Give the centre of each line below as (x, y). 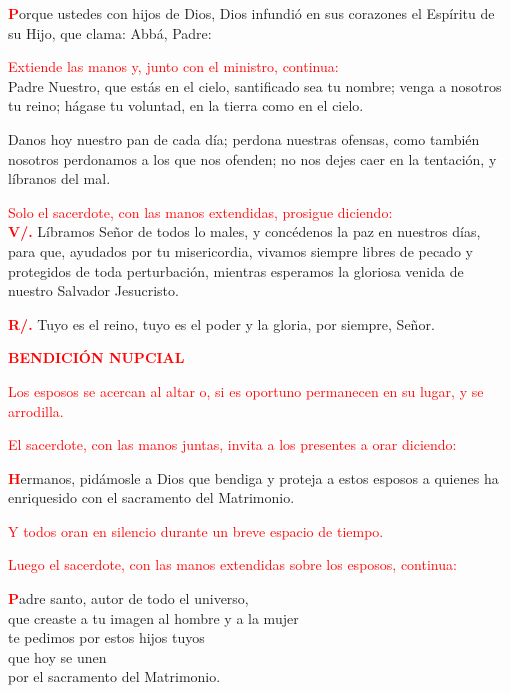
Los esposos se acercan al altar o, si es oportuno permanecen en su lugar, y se (246, 390)
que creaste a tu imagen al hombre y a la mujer (153, 617)
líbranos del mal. (59, 178)
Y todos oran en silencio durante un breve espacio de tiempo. (196, 530)
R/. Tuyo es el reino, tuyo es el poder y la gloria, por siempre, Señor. (221, 323)
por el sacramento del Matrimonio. (114, 676)
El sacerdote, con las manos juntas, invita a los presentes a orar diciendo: (232, 444)
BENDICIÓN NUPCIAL (96, 357)
